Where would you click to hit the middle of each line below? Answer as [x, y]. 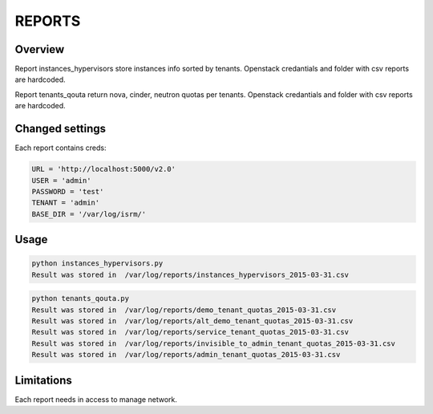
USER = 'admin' [61, 180]
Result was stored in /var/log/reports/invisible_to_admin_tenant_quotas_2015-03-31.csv [214, 343]
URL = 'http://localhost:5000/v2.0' [104, 169]
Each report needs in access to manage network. [96, 399]
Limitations [43, 380]
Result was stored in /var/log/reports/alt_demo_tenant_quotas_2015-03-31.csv [192, 321]
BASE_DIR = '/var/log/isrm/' [89, 214]
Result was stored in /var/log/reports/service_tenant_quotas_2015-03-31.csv [190, 332]
